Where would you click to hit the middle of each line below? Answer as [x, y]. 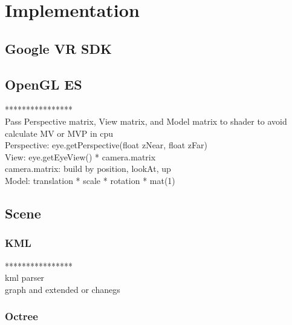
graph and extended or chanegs [63, 289]
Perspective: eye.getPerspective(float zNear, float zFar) [106, 145]
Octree [21, 316]
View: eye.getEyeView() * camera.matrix [80, 156]
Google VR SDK [58, 48]
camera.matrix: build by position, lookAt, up [88, 169]
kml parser [25, 277]
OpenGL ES [44, 84]
